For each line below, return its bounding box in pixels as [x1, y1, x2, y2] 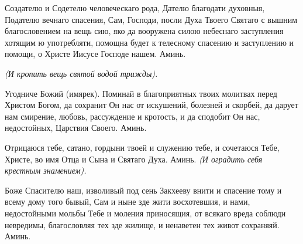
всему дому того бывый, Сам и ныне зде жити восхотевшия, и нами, [5, 195, 250, 208]
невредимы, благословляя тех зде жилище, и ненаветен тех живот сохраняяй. [5, 218, 280, 231]
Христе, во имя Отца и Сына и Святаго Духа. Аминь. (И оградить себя [5, 152, 263, 165]
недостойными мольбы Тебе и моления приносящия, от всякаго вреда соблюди [5, 206, 286, 219]
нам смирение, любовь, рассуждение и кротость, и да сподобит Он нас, [5, 110, 260, 122]
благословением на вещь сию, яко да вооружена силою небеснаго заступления [5, 25, 284, 37]
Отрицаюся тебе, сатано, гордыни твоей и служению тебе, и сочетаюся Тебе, [5, 141, 280, 153]
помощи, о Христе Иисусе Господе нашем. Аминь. [5, 48, 186, 60]
